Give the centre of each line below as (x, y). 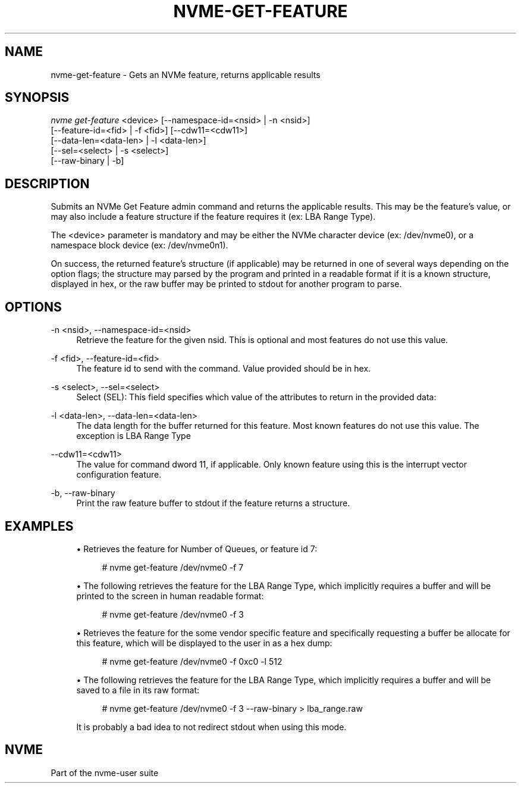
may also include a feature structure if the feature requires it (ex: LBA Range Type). (213, 217)
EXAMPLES (39, 526)
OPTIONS (33, 307)
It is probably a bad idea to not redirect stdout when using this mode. (211, 727)
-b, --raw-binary (83, 493)
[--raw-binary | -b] (87, 161)
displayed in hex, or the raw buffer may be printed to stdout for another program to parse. (226, 284)
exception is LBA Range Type (134, 436)
